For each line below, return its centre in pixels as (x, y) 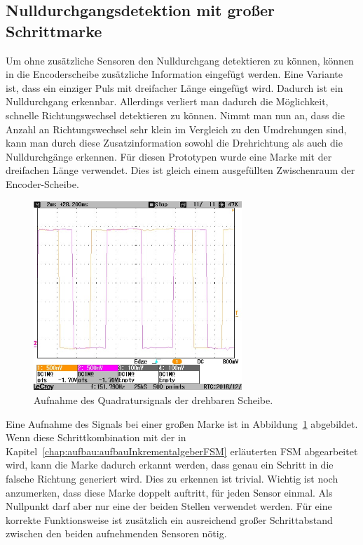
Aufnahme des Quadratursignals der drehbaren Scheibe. (153, 399)
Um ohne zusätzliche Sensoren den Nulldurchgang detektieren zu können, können (180, 60)
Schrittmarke (54, 31)
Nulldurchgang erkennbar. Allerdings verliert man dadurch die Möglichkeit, (167, 101)
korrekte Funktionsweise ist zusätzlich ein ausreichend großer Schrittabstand (169, 519)
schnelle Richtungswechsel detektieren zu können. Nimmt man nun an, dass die (175, 115)
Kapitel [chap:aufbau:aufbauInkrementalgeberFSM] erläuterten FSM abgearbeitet (182, 451)
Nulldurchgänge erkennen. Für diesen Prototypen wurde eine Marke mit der (169, 156)
